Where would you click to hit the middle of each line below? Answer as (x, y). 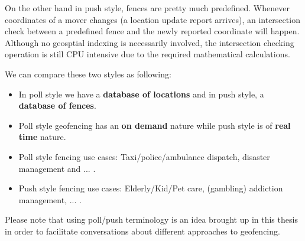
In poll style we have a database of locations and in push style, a (141, 94)
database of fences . (57, 105)
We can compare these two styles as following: (88, 74)
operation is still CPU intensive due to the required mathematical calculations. (147, 54)
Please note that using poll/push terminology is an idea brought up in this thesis (151, 219)
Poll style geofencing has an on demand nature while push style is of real (155, 125)
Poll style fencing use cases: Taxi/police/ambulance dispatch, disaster (144, 156)
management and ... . (57, 168)
